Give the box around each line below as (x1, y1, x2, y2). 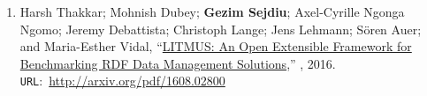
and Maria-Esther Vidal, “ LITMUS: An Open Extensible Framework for (19, 37, 412, 55)
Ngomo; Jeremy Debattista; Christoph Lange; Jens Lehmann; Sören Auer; (19, 19, 422, 38)
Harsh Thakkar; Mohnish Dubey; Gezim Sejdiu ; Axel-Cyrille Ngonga (19, 3, 405, 20)
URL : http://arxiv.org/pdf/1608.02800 (19, 71, 225, 90)
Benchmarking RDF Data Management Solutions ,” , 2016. (19, 54, 336, 72)
